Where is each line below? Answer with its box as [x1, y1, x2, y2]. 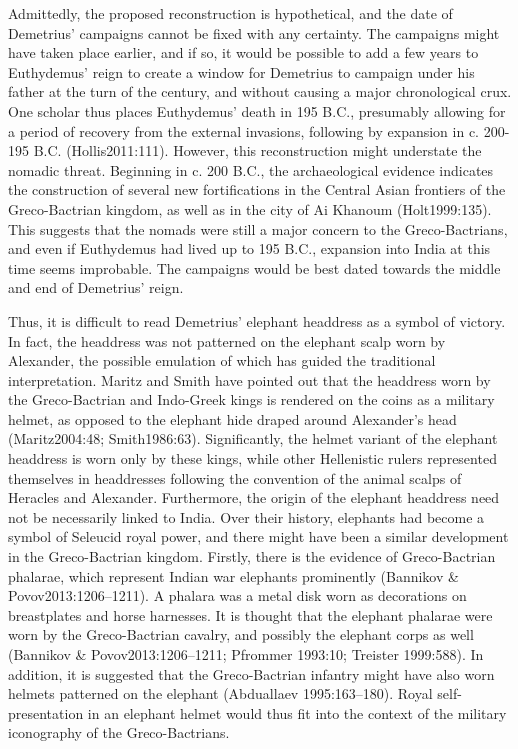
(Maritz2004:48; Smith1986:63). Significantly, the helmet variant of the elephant [8, 428, 498, 449]
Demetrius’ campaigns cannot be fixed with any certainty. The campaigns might [8, 22, 500, 43]
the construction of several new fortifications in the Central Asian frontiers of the [8, 179, 506, 200]
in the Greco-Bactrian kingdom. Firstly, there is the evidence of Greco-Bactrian [8, 546, 496, 567]
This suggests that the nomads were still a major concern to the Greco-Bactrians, [8, 218, 508, 239]
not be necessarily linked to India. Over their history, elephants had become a [8, 506, 485, 527]
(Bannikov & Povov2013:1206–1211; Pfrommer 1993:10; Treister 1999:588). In [8, 644, 484, 664]
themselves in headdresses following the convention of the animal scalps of [8, 467, 462, 488]
